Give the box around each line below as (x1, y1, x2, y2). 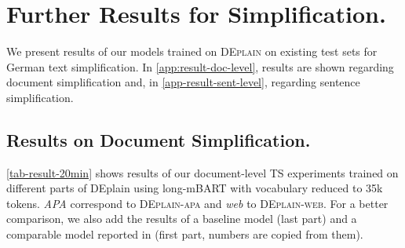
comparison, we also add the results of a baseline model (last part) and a (6, 210, 357, 227)
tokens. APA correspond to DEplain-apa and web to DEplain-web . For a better (6, 195, 389, 211)
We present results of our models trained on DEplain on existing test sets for (6, 43, 378, 60)
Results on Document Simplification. (6, 127, 311, 151)
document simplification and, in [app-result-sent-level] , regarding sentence (6, 74, 360, 90)
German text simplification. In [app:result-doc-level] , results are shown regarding (6, 58, 394, 75)
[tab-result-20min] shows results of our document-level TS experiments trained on (6, 164, 399, 181)
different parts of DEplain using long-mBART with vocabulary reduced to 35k (6, 180, 383, 196)
